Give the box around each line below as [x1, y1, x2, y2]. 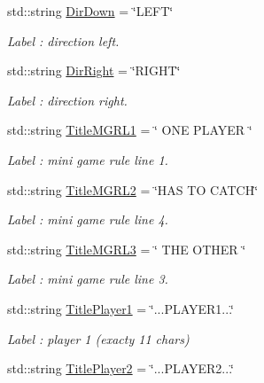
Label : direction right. [7, 90, 128, 109]
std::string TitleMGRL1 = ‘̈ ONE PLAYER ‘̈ [7, 121, 252, 139]
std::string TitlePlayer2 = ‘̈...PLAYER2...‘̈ [7, 359, 234, 378]
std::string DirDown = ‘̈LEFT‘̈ [7, 2, 174, 20]
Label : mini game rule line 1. [7, 150, 168, 168]
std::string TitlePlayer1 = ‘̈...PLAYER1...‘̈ [7, 299, 234, 317]
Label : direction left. [7, 31, 120, 50]
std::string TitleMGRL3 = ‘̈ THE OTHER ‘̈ [7, 239, 246, 258]
